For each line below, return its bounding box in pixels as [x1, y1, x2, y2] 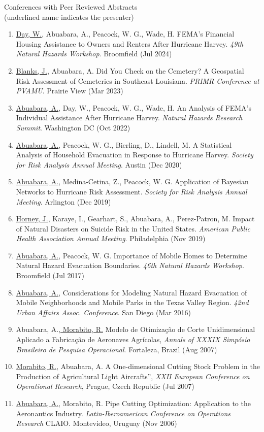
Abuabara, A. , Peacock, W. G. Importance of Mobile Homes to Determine [16, 250, 248, 260]
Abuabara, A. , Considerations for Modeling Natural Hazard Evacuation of [16, 287, 247, 297]
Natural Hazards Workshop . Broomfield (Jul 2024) [16, 48, 172, 59]
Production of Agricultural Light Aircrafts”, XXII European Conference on [16, 371, 250, 381]
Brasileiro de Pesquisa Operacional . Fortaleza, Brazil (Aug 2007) [16, 344, 217, 354]
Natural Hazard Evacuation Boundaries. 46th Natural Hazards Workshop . [16, 260, 244, 271]
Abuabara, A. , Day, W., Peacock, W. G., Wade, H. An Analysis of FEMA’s [16, 102, 251, 113]
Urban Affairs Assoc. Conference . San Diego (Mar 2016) [16, 307, 191, 317]
